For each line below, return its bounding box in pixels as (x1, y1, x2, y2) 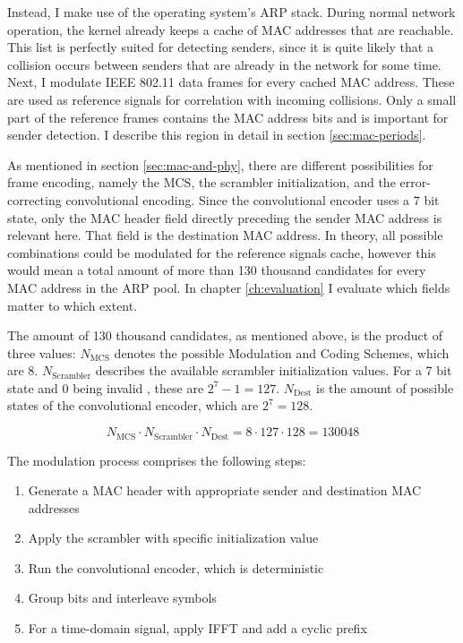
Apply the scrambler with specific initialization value (28, 528, 319, 547)
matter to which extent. (7, 296, 138, 314)
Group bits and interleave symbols (28, 588, 217, 607)
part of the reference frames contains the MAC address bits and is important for (7, 107, 449, 126)
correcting (7, 190, 62, 209)
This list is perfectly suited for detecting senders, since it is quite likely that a (7, 38, 433, 56)
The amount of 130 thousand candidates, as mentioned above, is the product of (7, 326, 443, 345)
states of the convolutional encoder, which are (7, 396, 259, 415)
